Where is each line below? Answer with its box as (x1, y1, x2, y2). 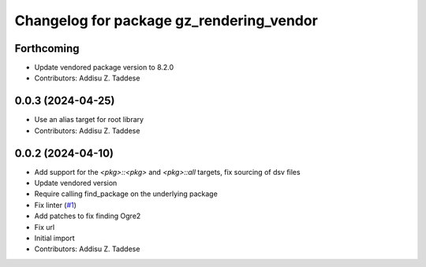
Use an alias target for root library (34, 115, 144, 124)
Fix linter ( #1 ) (34, 200, 77, 210)
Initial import (34, 233, 75, 243)
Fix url (34, 222, 55, 232)
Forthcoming (14, 42, 80, 55)
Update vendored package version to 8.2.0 (34, 63, 174, 72)
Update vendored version (34, 178, 118, 188)
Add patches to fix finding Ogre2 (34, 211, 141, 221)
